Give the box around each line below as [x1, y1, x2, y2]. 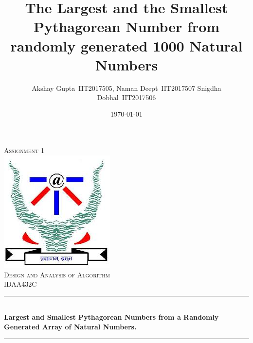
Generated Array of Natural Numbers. [4, 322, 137, 332]
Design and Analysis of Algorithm [4, 269, 110, 279]
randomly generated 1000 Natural [10, 35, 243, 55]
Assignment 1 [4, 145, 44, 155]
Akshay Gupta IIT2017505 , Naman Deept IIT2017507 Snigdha [32, 83, 221, 93]
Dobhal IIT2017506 [97, 92, 156, 103]
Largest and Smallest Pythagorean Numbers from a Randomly [4, 312, 219, 322]
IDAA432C [4, 279, 37, 289]
